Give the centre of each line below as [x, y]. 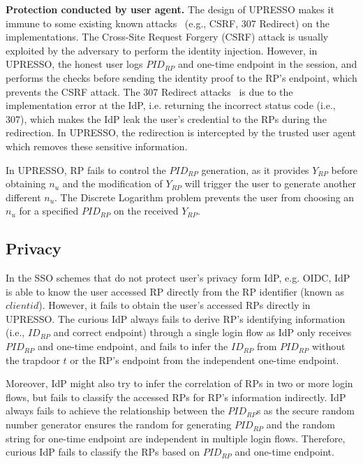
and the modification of [112, 183]
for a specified [49, 211]
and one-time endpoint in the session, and [268, 64]
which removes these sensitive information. [97, 146]
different [23, 197]
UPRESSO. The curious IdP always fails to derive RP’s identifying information [176, 318]
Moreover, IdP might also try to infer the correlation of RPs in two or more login [179, 383]
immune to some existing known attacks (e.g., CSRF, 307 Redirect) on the [168, 23]
